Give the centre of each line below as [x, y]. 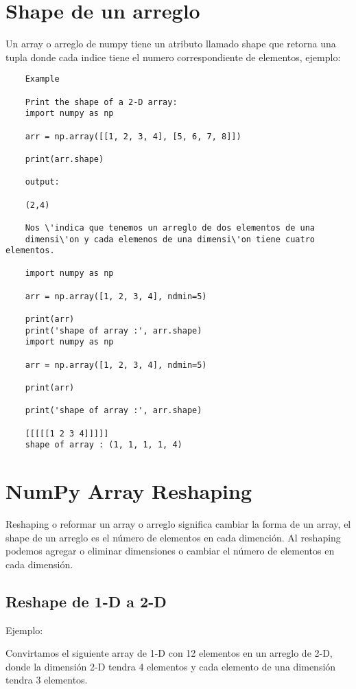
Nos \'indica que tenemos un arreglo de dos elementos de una [170, 227]
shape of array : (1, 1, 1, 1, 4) [104, 445]
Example [42, 79]
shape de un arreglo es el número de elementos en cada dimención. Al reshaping [173, 537]
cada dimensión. [39, 564]
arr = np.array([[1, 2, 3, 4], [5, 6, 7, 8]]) [133, 136]
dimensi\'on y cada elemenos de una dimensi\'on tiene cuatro [170, 239]
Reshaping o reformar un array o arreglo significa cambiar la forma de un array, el [178, 524]
